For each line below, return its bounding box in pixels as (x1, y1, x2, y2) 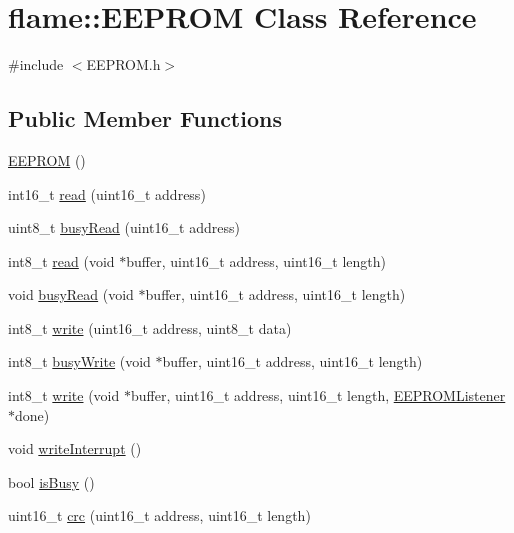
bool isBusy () (8, 471, 95, 492)
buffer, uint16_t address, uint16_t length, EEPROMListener (130, 385, 506, 406)
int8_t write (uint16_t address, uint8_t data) (8, 317, 292, 338)
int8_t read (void (8, 250, 115, 271)
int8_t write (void (8, 385, 120, 406)
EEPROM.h (86, 54, 161, 75)
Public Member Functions (8, 103, 282, 134)
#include (8, 54, 64, 75)
